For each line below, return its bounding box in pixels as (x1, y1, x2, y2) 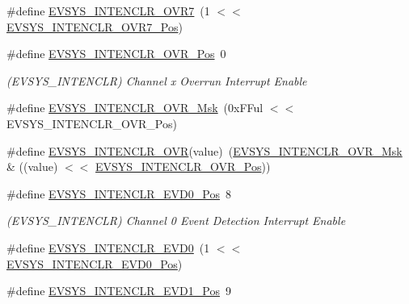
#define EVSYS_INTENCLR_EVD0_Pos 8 (6, 185, 231, 202)
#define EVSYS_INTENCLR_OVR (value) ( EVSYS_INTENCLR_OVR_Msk (6, 142, 403, 159)
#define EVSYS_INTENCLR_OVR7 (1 (6, 2, 210, 19)
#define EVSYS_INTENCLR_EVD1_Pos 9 (6, 282, 231, 299)
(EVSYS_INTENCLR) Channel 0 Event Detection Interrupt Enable (6, 212, 346, 229)
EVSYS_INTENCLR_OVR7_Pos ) (6, 18, 183, 35)
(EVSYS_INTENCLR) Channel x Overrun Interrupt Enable (6, 72, 307, 89)
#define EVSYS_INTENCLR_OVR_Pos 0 (6, 45, 226, 62)
